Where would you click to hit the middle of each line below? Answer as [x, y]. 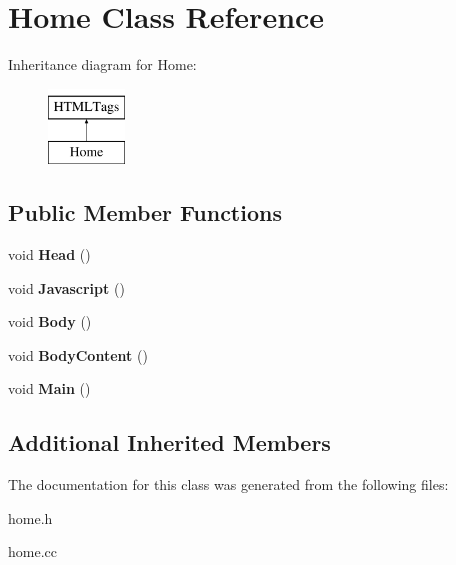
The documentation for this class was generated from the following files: [228, 484]
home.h [30, 517]
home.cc [32, 551]
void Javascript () [66, 287]
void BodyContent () [78, 354]
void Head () [49, 254]
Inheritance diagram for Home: [102, 64]
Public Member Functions [145, 212]
